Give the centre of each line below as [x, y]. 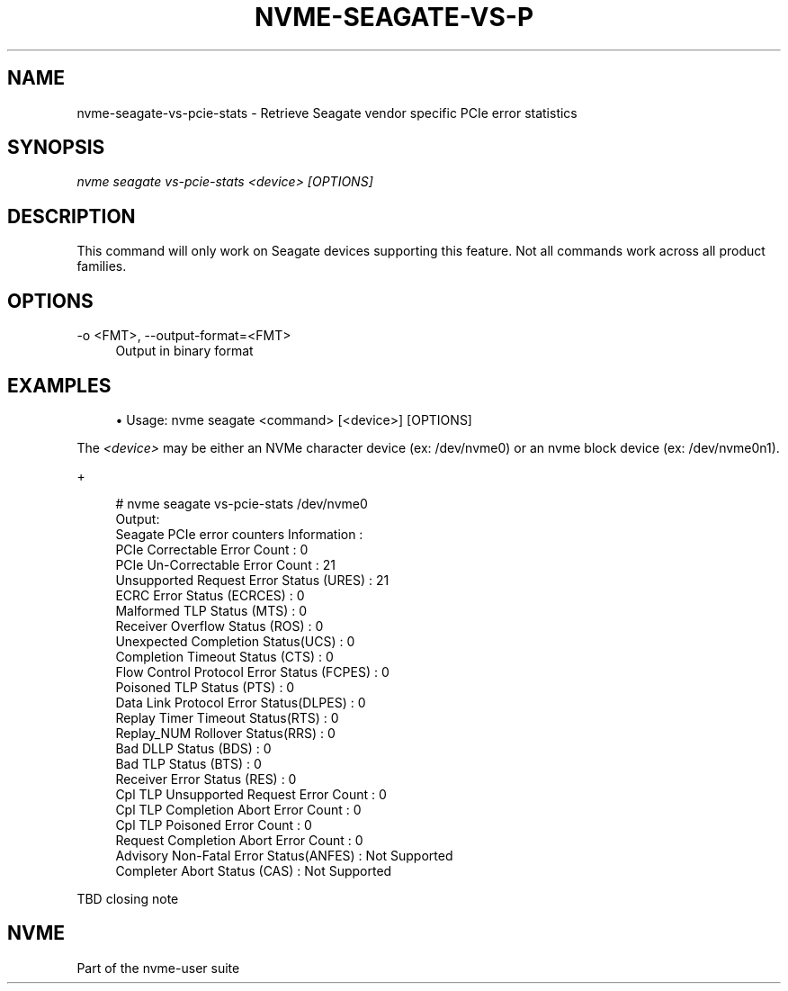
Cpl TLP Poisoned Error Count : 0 [214, 824]
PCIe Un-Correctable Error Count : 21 [225, 564]
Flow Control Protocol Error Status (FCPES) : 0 [252, 671]
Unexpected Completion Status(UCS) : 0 [235, 641]
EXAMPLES [59, 385]
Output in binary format [184, 351]
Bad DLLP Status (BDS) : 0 [193, 748]
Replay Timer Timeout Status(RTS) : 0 [227, 717]
